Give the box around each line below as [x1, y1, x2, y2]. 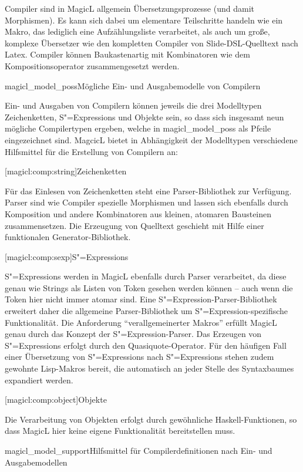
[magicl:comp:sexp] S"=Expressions [5, 250, 129, 262]
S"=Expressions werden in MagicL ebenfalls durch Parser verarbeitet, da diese [5, 270, 287, 282]
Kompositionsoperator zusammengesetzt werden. [5, 59, 180, 72]
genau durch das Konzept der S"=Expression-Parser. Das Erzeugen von [5, 328, 262, 340]
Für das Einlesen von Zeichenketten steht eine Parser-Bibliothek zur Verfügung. [5, 184, 292, 197]
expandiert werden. [5, 373, 73, 386]
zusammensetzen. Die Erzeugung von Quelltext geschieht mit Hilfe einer [5, 219, 264, 231]
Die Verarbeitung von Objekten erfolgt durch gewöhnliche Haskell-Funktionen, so [5, 413, 297, 425]
